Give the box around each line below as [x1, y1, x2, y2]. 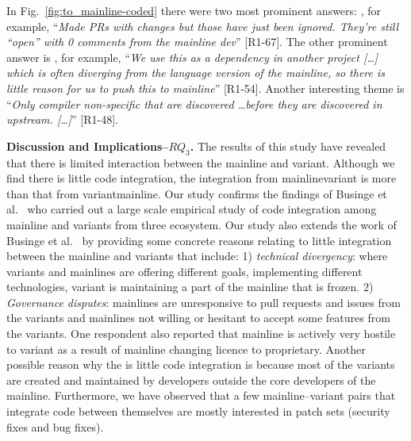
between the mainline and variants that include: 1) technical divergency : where [6, 247, 388, 264]
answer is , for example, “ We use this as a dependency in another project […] [6, 48, 378, 65]
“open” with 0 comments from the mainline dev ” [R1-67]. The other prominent [6, 33, 388, 50]
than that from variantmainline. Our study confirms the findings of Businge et [6, 185, 387, 201]
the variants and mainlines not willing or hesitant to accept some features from [6, 309, 390, 326]
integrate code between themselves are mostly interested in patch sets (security [6, 403, 390, 420]
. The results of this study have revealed [190, 137, 386, 154]
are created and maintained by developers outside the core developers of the [6, 371, 376, 388]
